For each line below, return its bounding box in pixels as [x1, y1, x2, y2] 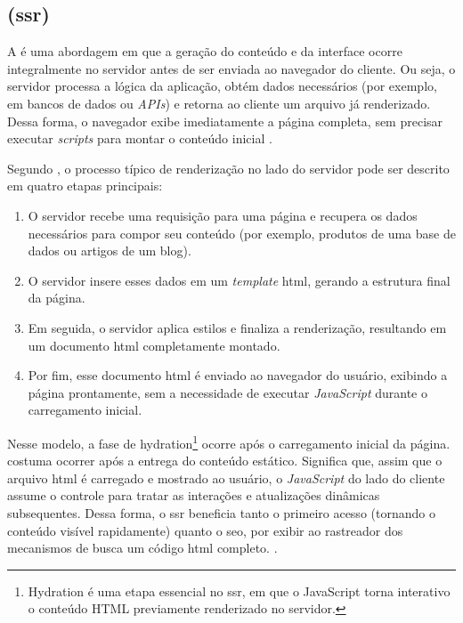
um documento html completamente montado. [28, 336, 280, 354]
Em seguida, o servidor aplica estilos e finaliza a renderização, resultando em [28, 318, 447, 336]
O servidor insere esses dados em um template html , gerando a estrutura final [28, 271, 451, 289]
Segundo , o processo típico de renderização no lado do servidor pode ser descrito [7, 158, 450, 177]
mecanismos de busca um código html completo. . [7, 538, 278, 557]
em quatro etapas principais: [7, 176, 163, 195]
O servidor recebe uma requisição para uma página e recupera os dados [28, 206, 418, 224]
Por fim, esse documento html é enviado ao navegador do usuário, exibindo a [28, 366, 448, 384]
